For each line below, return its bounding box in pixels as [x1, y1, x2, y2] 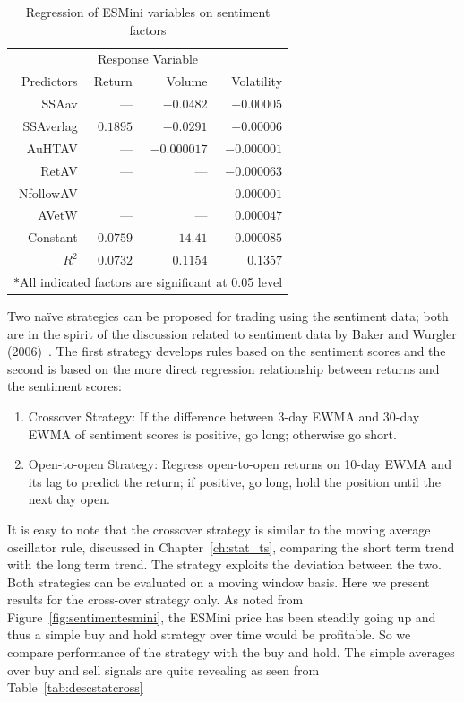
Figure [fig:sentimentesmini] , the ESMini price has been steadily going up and [7, 607, 436, 626]
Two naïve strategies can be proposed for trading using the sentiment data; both [7, 306, 449, 325]
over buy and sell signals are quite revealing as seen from [7, 660, 320, 679]
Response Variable [98, 49, 199, 68]
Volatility [231, 72, 283, 91]
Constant [27, 228, 78, 247]
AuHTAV [26, 138, 78, 157]
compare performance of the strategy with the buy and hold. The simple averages [7, 643, 455, 662]
